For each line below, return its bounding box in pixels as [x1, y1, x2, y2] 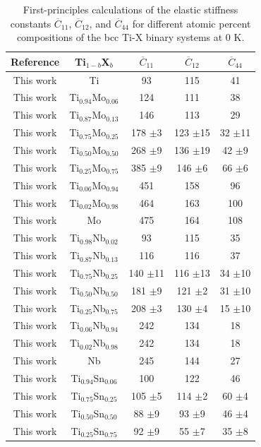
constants [10, 16, 51, 30]
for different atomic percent [132, 16, 251, 30]
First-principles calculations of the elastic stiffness [23, 2, 238, 16]
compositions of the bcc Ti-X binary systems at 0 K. [16, 30, 245, 44]
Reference [11, 54, 60, 68]
